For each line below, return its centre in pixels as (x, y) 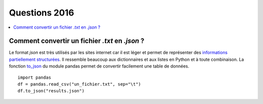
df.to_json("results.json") (51, 91)
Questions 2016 (42, 13)
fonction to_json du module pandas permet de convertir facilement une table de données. (99, 66)
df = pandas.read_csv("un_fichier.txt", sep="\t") (79, 84)
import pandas (34, 77)
